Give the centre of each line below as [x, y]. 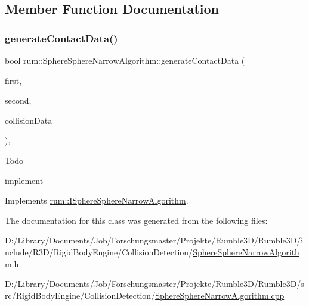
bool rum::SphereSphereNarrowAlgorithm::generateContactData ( [125, 60]
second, [18, 100]
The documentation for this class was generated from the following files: [136, 220]
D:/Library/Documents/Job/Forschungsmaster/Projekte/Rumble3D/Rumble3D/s [154, 284]
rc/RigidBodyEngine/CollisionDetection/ [80, 295]
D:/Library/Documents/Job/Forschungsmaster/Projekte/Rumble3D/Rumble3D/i [154, 240]
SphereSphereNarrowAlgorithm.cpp [220, 295]
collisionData [29, 120]
